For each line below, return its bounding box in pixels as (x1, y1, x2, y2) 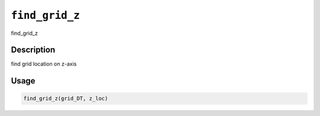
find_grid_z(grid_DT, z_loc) (23, 95, 108, 102)
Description (11, 45, 56, 55)
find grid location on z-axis (11, 60, 77, 67)
